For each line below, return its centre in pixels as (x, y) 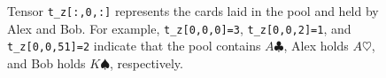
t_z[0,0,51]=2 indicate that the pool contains (134, 46)
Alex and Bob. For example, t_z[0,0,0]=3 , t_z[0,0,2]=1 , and (179, 28)
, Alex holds (316, 46)
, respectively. (147, 62)
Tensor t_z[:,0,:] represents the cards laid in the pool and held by (193, 11)
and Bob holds (46, 62)
